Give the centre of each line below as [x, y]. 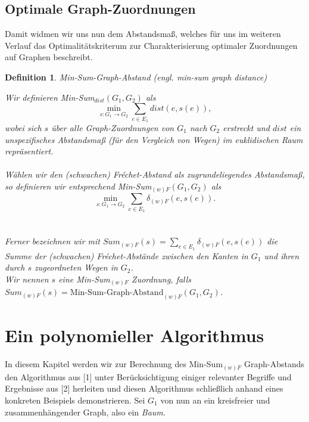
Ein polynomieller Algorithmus [135, 335]
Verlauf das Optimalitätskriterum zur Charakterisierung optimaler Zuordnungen [151, 45]
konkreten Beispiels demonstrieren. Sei [75, 400]
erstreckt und [246, 127]
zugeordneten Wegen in [76, 267]
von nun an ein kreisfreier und [215, 400]
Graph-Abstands [274, 364]
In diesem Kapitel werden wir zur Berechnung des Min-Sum [114, 364]
